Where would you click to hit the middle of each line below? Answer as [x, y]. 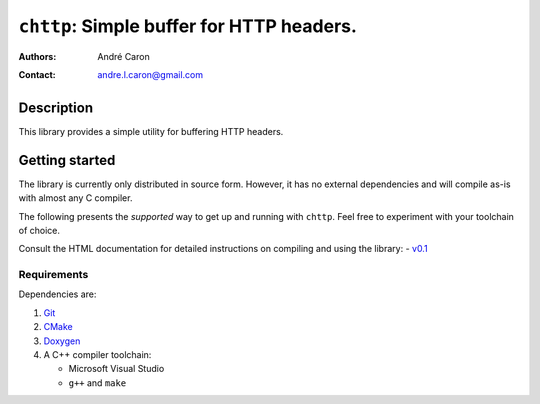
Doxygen [62, 341]
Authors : [37, 56]
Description [56, 107]
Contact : [37, 74]
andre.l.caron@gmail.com [150, 74]
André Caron [123, 56]
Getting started [67, 160]
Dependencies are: [57, 294]
